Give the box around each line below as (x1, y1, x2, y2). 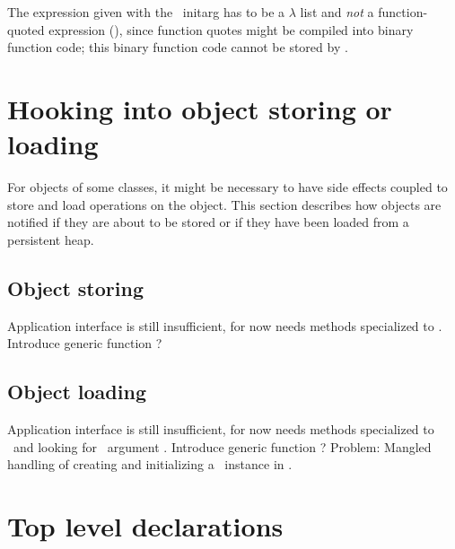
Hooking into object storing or (7, 90, 392, 126)
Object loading (7, 378, 146, 405)
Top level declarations (7, 508, 284, 545)
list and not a (300, 3, 374, 21)
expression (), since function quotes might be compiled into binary (48, 20, 414, 39)
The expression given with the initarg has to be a (7, 3, 285, 21)
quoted (7, 20, 45, 39)
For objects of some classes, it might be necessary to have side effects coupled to (7, 178, 448, 196)
